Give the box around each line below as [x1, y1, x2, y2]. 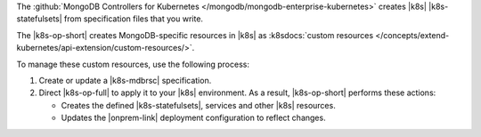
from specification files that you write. [63, 13, 204, 24]
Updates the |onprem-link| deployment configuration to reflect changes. [61, 112, 326, 124]
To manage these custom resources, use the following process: [16, 59, 249, 69]
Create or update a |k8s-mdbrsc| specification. [38, 75, 212, 85]
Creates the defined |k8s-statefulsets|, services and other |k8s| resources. [61, 100, 336, 110]
